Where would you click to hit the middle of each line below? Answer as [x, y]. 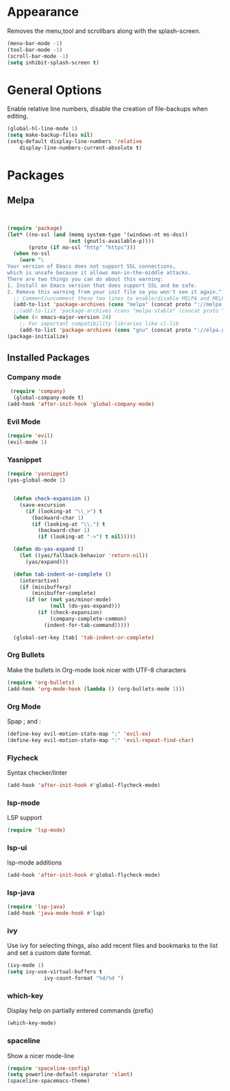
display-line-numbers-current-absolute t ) [81, 148]
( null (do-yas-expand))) [86, 606]
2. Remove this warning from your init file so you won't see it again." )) [117, 292]
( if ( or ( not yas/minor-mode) [68, 600]
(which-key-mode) [32, 1023]
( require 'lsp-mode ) [37, 830]
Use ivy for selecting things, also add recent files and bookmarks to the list [112, 946]
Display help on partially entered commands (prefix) [80, 1011]
